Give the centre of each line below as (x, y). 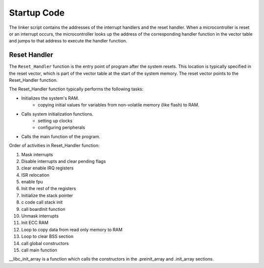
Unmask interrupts (40, 216)
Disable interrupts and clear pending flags (64, 161)
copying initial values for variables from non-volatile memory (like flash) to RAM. (119, 105)
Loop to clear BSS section (47, 236)
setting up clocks (55, 121)
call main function (39, 250)
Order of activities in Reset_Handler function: (54, 145)
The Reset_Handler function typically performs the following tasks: (76, 89)
